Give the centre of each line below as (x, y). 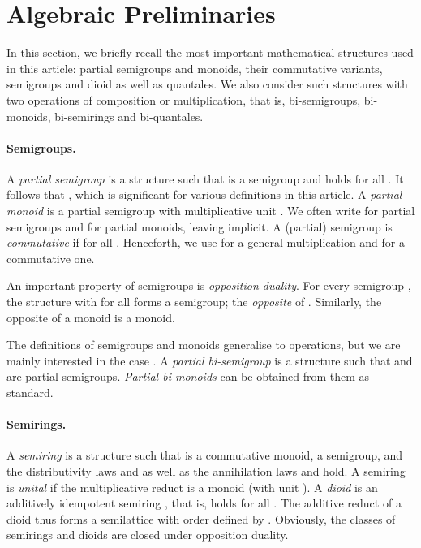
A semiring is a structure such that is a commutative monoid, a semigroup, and (205, 455)
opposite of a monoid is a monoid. (91, 317)
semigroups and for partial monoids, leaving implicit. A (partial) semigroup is (200, 226)
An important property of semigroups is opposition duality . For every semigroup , (209, 285)
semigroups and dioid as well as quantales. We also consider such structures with (207, 84)
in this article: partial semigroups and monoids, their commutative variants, (195, 68)
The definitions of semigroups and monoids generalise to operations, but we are (204, 345)
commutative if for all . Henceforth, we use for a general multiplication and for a (206, 242)
